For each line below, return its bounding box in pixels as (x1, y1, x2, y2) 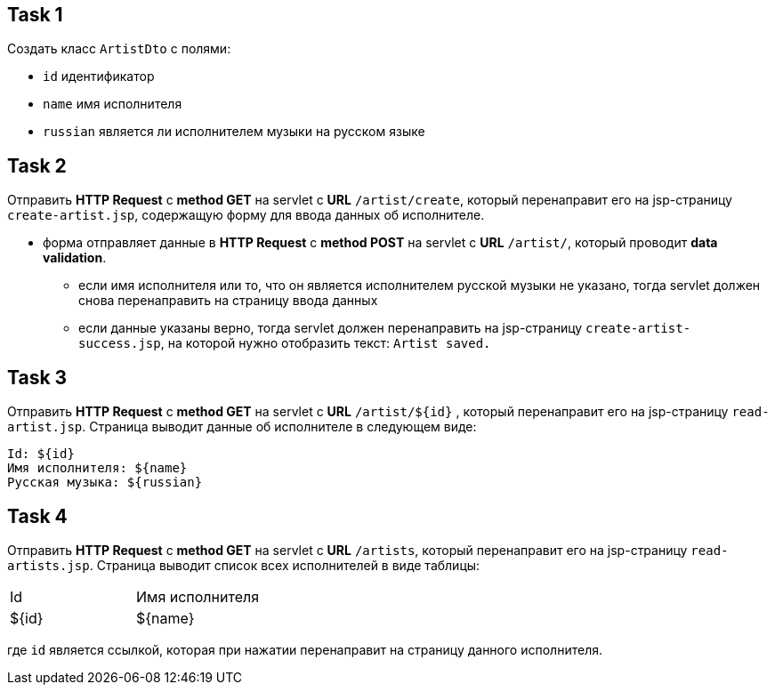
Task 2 (7, 154, 67, 177)
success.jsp (78, 336, 161, 351)
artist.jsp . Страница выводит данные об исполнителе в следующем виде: (7, 419, 477, 435)
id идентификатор (43, 68, 155, 84)
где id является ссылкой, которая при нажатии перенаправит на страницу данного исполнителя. (7, 641, 602, 657)
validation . (43, 250, 107, 266)
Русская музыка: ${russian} (7, 475, 203, 490)
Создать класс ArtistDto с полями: (7, 41, 231, 57)
